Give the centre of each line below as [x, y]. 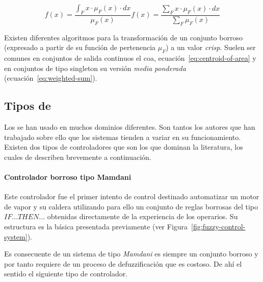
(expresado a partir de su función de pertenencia [80, 47]
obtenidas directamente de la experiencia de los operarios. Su [142, 216]
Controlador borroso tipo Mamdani [68, 177]
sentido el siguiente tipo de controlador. [66, 274]
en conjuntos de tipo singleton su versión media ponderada [95, 68]
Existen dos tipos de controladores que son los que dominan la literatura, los [124, 147]
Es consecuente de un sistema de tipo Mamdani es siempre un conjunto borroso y [131, 254]
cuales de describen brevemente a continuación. [78, 157]
